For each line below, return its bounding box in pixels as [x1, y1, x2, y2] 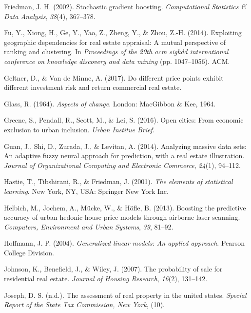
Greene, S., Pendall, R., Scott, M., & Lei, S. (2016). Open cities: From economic [4, 115, 244, 125]
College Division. [4, 247, 54, 257]
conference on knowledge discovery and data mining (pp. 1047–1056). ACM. [4, 56, 230, 66]
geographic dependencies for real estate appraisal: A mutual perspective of [4, 37, 226, 47]
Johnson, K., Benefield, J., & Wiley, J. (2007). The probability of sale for [4, 264, 223, 274]
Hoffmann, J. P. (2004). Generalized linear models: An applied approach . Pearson [4, 238, 245, 248]
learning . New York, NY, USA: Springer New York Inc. [4, 186, 169, 196]
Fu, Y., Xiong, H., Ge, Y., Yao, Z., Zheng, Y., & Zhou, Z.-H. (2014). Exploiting [4, 27, 242, 38]
